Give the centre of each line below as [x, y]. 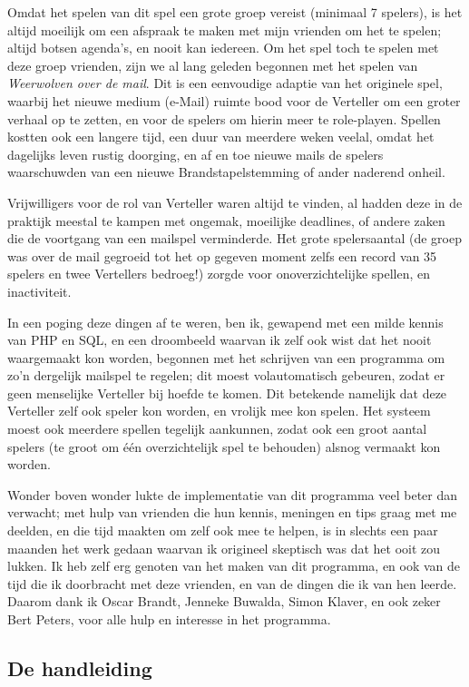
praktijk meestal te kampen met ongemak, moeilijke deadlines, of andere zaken [226, 220]
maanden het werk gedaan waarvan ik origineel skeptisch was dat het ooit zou [224, 548]
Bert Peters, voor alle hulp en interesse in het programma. [169, 619]
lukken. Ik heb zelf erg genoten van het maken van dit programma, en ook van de [234, 566]
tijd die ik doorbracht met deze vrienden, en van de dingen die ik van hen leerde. [232, 583]
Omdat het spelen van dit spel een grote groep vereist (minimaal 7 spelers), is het [235, 12]
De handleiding [80, 667]
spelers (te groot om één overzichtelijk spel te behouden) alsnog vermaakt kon [224, 446]
